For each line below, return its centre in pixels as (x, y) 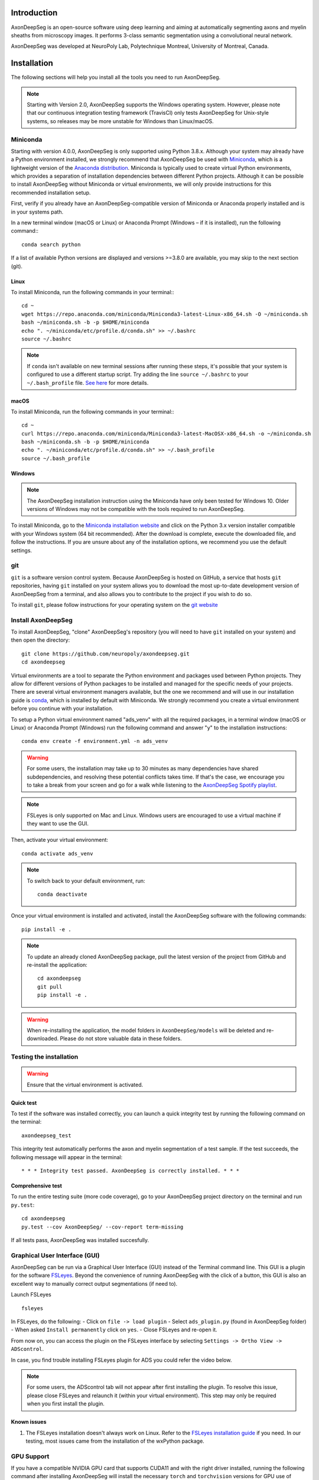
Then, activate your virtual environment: (60, 840)
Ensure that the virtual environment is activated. (85, 1085)
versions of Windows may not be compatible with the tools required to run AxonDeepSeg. (136, 509)
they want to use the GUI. (58, 823)
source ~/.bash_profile (56, 458)
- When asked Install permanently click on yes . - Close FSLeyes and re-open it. (114, 1330)
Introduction (34, 13)
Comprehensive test (36, 1186)
